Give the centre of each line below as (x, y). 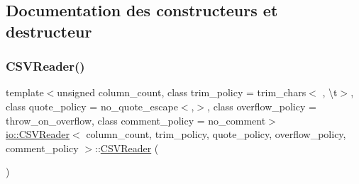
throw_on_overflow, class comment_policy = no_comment (136, 120)
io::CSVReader (38, 134)
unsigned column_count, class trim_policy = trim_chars (182, 92)
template (25, 92)
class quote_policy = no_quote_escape (92, 106)
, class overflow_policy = (262, 106)
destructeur (49, 31)
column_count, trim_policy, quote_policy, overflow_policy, (216, 134)
